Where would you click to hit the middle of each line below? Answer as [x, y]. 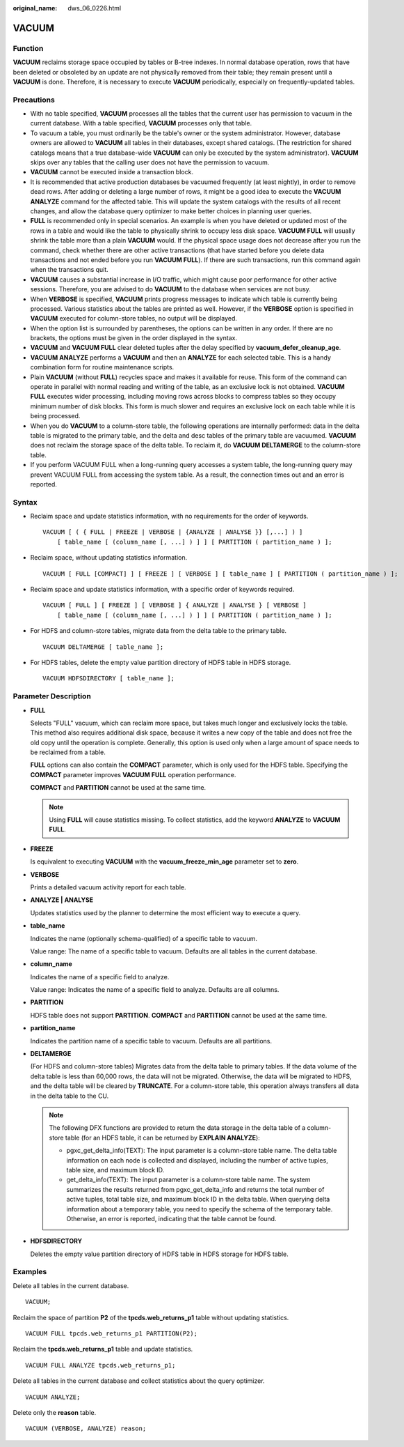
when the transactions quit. [70, 270]
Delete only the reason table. [55, 1412]
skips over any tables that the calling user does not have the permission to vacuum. [150, 162]
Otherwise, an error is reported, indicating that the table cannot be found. [171, 1218]
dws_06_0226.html [95, 8]
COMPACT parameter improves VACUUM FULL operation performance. [133, 774]
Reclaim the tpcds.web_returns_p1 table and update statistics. [103, 1349]
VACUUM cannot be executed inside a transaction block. [112, 172]
